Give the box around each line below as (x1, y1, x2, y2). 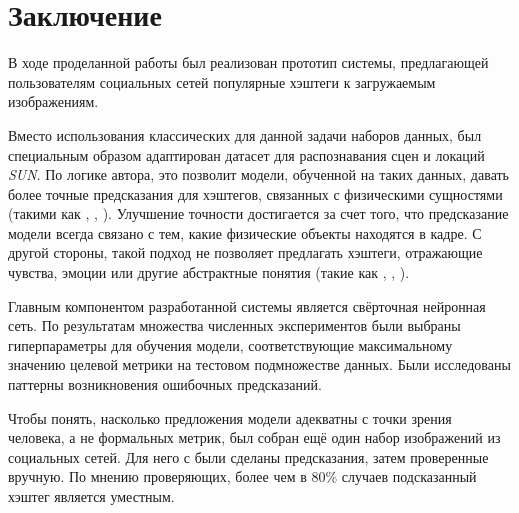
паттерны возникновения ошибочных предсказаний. (8, 374, 322, 395)
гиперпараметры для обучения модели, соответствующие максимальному (8, 334, 453, 355)
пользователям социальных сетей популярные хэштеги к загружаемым (8, 71, 436, 92)
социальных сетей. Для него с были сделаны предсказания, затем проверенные (8, 446, 489, 467)
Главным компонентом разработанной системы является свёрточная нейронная (8, 295, 486, 316)
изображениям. (8, 91, 99, 112)
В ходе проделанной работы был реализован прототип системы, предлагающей (8, 52, 489, 73)
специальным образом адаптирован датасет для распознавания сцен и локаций (8, 144, 485, 165)
